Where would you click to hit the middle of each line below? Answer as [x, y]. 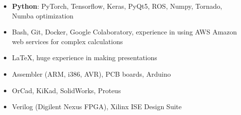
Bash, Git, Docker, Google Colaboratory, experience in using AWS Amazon [124, 32]
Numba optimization [43, 15]
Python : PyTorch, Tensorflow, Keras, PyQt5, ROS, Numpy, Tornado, [117, 6]
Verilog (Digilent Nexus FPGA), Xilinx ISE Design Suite [97, 107]
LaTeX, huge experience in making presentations [84, 57]
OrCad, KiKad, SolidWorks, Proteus [66, 90]
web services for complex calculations [67, 41]
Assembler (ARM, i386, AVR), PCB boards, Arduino [91, 74]
